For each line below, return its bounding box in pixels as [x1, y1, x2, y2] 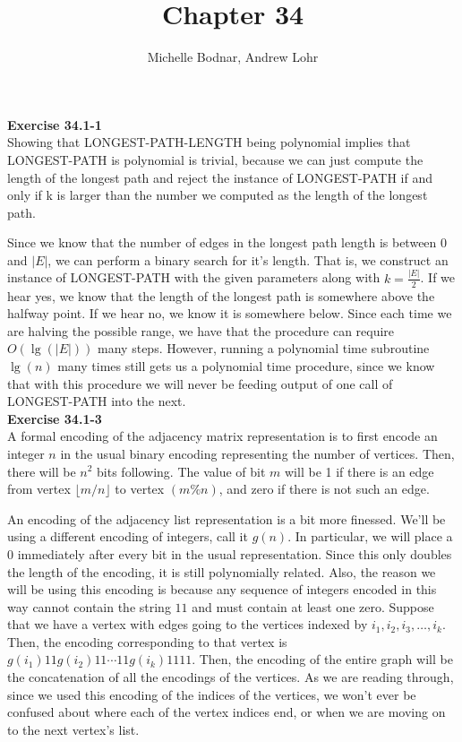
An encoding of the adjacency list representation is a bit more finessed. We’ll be [7, 509, 446, 528]
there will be [7, 462, 76, 480]
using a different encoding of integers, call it [7, 527, 248, 546]
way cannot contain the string [7, 597, 171, 616]
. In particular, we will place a [287, 527, 453, 546]
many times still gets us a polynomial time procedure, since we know [57, 356, 435, 375]
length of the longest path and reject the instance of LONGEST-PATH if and [7, 168, 432, 186]
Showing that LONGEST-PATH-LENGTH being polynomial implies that [7, 133, 411, 151]
